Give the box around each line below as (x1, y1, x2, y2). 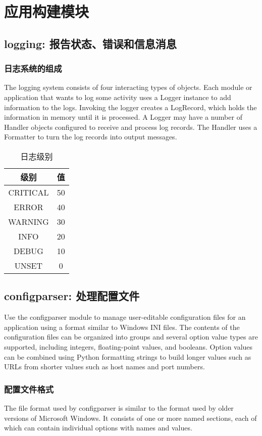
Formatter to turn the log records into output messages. (4, 131, 177, 142)
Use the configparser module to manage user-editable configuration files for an (4, 312, 246, 322)
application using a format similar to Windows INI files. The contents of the (4, 321, 240, 332)
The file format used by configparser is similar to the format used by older (4, 402, 234, 413)
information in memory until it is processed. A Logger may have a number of (4, 112, 242, 122)
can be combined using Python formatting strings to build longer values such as (4, 351, 251, 362)
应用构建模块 (4, 1, 89, 22)
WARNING (8, 215, 49, 227)
